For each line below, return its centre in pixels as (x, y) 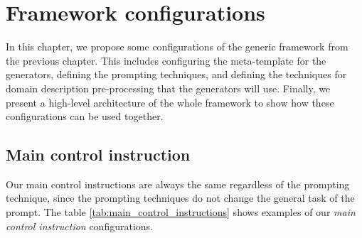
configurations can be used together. (85, 116)
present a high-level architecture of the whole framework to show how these (170, 102)
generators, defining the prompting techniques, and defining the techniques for (176, 74)
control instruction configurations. (79, 226)
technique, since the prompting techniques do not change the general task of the (180, 198)
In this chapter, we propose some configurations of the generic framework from (177, 47)
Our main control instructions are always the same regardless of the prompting (178, 184)
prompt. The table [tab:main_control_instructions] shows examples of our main (181, 212)
